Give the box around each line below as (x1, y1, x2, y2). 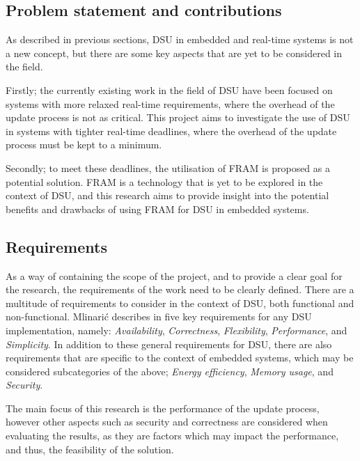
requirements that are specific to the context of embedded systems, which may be (6, 350, 354, 365)
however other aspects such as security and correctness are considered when (6, 414, 328, 429)
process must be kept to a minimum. (6, 137, 162, 152)
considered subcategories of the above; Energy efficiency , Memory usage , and (6, 364, 334, 378)
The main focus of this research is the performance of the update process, (6, 400, 320, 415)
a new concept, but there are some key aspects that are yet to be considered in (6, 45, 342, 60)
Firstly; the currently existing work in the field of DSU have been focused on (6, 82, 333, 97)
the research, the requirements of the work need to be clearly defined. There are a (6, 282, 354, 297)
